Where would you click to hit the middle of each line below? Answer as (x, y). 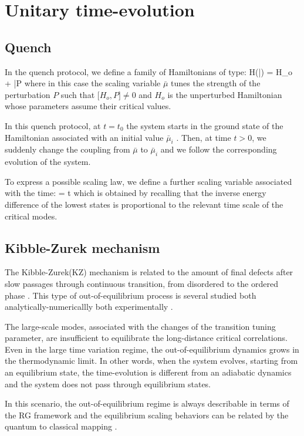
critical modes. (31, 216)
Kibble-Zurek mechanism (82, 247)
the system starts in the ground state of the (205, 125)
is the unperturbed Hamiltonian (225, 94)
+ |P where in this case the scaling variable (83, 83)
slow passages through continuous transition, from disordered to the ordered (141, 283)
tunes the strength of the (216, 83)
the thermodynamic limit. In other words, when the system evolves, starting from (151, 361)
